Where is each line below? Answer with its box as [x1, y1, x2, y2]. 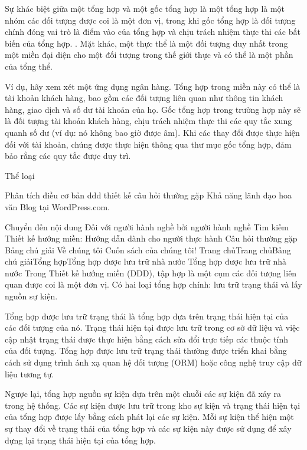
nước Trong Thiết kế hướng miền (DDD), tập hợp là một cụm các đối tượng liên [5, 266, 297, 279]
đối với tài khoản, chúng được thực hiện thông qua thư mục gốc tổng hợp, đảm [5, 138, 292, 150]
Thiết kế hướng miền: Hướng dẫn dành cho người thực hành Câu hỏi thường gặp [5, 232, 298, 244]
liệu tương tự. [5, 367, 54, 380]
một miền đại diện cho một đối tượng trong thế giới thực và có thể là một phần [5, 48, 293, 61]
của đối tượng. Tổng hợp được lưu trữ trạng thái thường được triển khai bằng [5, 344, 287, 357]
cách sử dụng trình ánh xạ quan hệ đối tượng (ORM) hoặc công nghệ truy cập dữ [5, 356, 302, 369]
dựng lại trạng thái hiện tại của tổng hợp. [5, 433, 156, 446]
